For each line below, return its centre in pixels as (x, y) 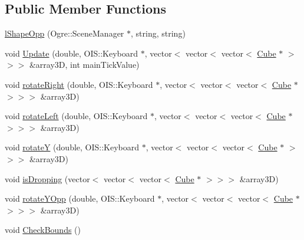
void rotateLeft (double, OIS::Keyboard (76, 116)
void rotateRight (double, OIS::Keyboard (79, 84)
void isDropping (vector (47, 178)
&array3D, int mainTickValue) (84, 65)
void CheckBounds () (43, 230)
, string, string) (158, 33)
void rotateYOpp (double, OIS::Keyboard (80, 198)
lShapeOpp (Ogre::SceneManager (65, 33)
